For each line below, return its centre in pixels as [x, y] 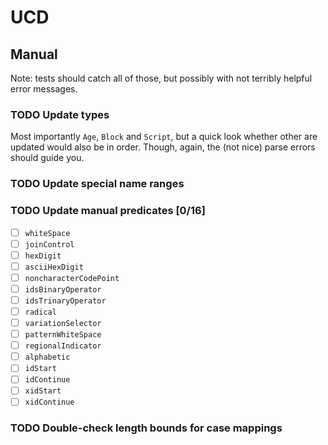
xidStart [43, 391]
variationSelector [63, 324]
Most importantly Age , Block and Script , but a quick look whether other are [164, 137]
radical [40, 312]
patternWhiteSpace [63, 335]
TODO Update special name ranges [97, 184]
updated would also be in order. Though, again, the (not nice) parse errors [163, 147]
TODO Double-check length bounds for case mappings [146, 428]
